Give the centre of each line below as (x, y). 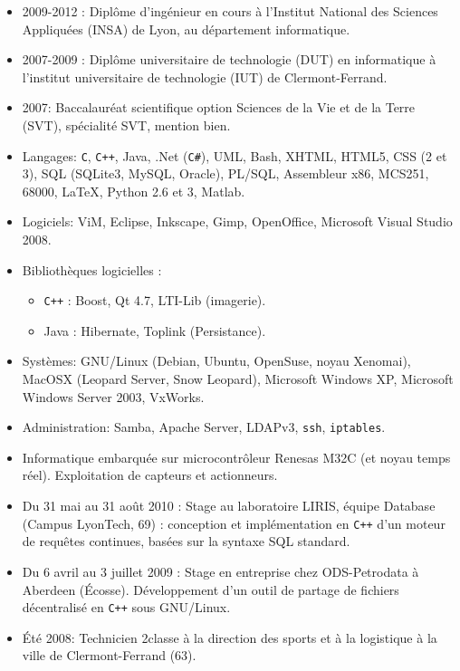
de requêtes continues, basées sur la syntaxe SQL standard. (186, 541)
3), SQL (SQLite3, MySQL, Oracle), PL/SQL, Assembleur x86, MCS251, (225, 173)
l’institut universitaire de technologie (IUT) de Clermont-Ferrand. (205, 77)
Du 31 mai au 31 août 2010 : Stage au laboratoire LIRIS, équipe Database (229, 506)
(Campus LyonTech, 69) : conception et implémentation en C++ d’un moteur (234, 523)
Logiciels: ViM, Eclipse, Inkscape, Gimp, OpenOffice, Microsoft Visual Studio (237, 221)
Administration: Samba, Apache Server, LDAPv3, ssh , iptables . (204, 427)
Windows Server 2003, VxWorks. (113, 396)
